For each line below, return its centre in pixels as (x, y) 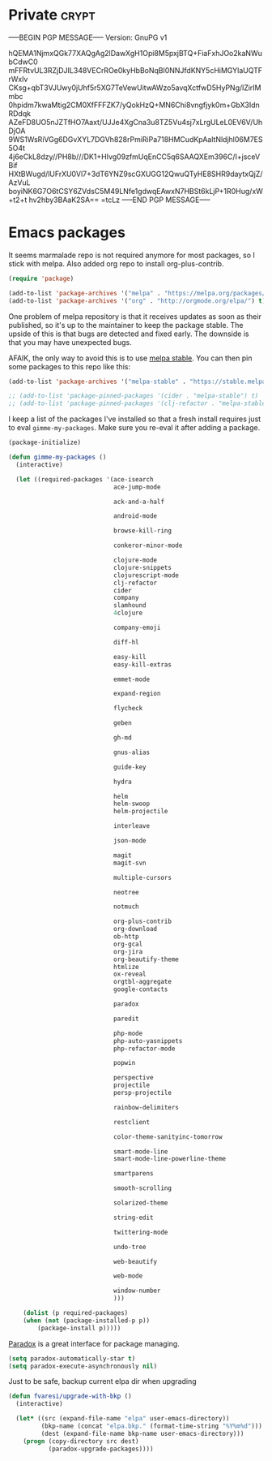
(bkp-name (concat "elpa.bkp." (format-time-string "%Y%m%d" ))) (152, 1426)
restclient (132, 1122)
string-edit (133, 1217)
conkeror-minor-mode (148, 545)
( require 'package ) (41, 278)
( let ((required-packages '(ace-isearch (85, 479)
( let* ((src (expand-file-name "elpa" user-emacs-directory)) (123, 1419)
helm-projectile (140, 812)
